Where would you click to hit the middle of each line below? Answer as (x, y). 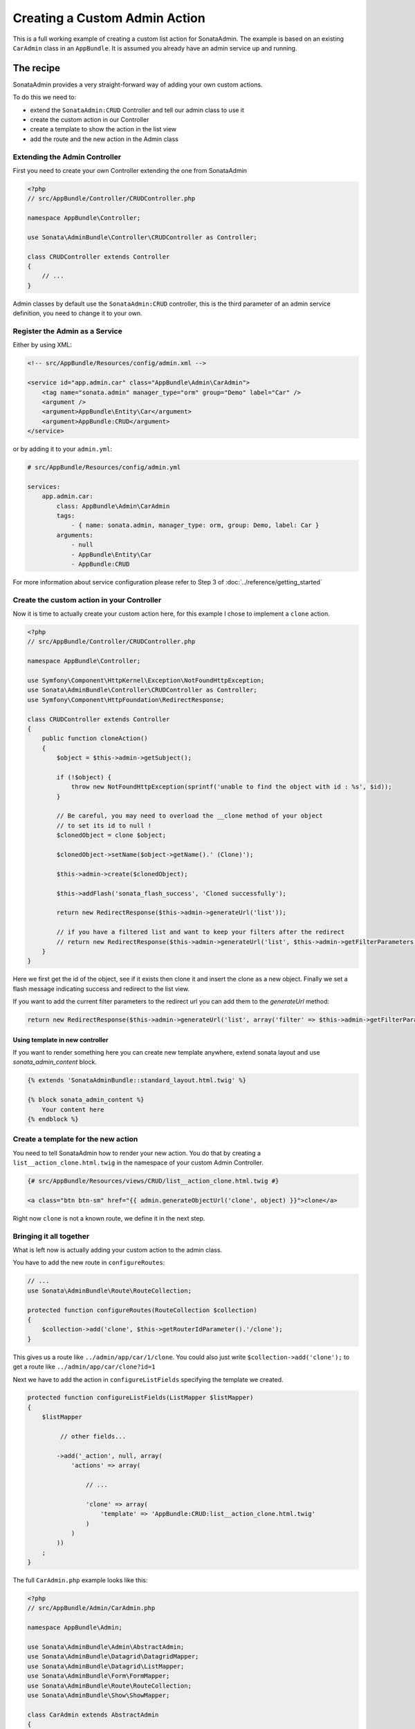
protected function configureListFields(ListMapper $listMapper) (140, 1398)
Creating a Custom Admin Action (109, 18)
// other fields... (93, 1436)
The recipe (36, 68)
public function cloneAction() (95, 739)
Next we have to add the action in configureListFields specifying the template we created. (148, 1379)
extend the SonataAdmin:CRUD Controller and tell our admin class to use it (137, 110)
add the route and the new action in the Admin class (104, 139)
